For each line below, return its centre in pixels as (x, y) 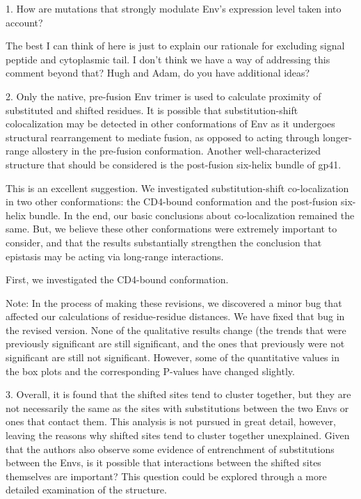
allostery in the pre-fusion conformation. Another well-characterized (177, 151)
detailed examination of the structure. (86, 490)
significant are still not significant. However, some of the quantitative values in (173, 357)
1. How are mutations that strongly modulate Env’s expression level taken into (174, 8)
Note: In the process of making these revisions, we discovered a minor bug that (174, 302)
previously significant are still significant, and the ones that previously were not (175, 343)
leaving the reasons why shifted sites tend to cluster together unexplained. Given (178, 435)
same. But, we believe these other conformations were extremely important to (171, 229)
